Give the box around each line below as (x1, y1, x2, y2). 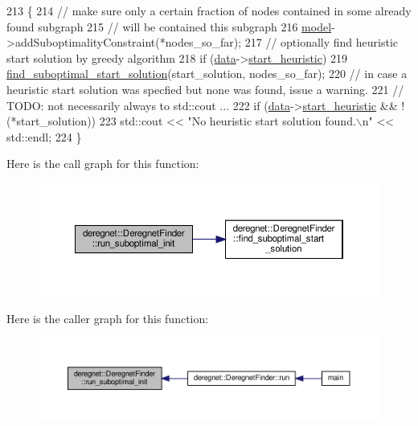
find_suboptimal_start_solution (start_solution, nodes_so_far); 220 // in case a (6, 65, 408, 82)
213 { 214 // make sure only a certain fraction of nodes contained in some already (6, 2, 412, 18)
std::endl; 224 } (6, 128, 82, 145)
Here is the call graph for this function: (6, 155, 199, 172)
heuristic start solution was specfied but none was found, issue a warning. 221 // (6, 80, 404, 97)
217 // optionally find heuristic (244, 34, 399, 51)
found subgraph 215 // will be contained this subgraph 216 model (6, 18, 332, 35)
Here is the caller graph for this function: (6, 309, 209, 326)
